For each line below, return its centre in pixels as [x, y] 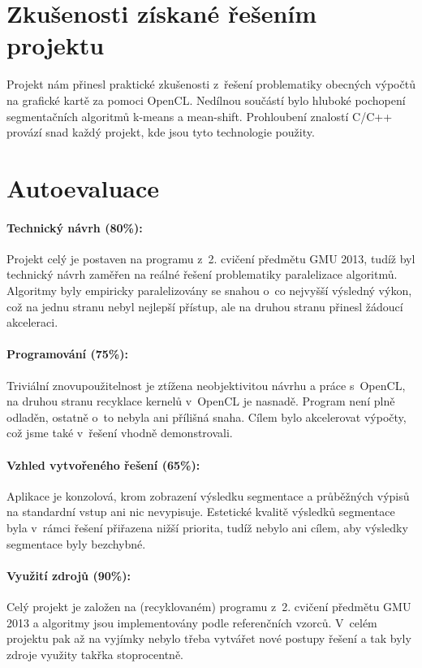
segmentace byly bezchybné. [76, 543]
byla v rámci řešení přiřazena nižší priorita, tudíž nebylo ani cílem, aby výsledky [207, 527]
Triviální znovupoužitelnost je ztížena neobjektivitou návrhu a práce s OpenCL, [206, 385]
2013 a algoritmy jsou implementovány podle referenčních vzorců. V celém [192, 622]
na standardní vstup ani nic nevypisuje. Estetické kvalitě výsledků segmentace [201, 512]
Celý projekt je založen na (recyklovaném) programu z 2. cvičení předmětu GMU [209, 606]
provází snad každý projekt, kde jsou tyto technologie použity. [161, 132]
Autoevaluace [83, 187]
